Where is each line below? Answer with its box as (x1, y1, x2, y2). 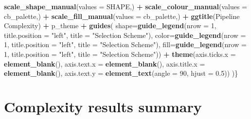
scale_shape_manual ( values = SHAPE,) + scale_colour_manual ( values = (4, 1, 247, 11)
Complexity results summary (4, 96, 202, 116)
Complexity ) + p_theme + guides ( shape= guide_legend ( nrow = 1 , (4, 20, 216, 31)
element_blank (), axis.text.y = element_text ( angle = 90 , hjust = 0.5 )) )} (4, 68, 238, 78)
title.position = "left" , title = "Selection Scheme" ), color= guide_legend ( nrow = (4, 30, 246, 40)
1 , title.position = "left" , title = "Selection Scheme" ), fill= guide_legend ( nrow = (4, 39, 247, 50)
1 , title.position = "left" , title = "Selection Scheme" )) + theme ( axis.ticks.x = (4, 49, 236, 59)
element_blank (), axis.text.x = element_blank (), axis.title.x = (4, 58, 205, 68)
